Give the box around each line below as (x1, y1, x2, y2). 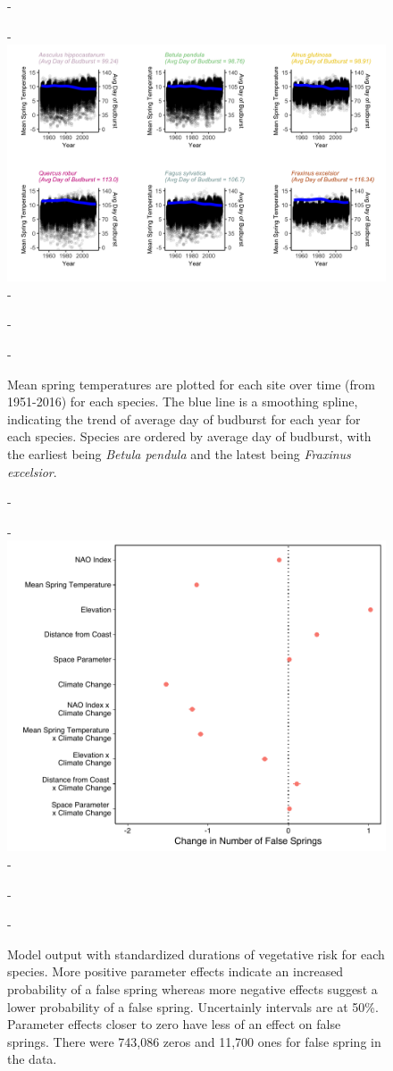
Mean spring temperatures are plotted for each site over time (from (7, 374, 375, 393)
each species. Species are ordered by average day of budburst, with (7, 427, 372, 446)
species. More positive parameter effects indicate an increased (7, 962, 344, 981)
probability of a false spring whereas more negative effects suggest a (7, 979, 378, 998)
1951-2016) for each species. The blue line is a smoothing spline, (7, 392, 358, 411)
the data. (7, 1050, 57, 1068)
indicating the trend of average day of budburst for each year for (7, 409, 361, 428)
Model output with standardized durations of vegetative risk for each (7, 944, 385, 963)
